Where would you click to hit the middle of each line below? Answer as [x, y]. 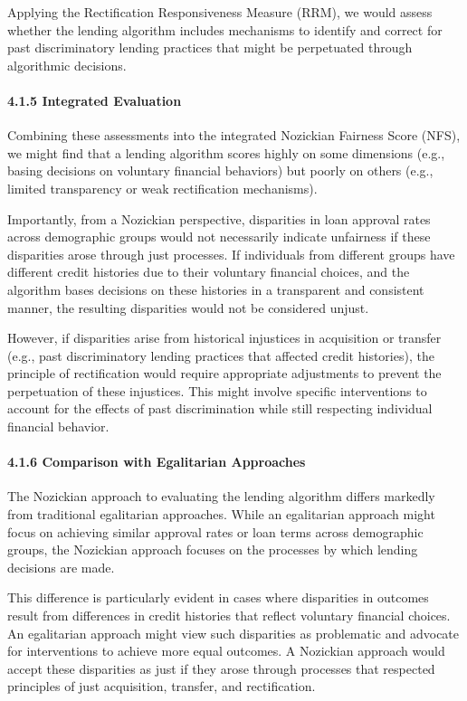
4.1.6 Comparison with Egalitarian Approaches [157, 462]
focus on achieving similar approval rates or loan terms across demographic [215, 531]
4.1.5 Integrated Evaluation [95, 100]
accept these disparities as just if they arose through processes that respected [221, 668]
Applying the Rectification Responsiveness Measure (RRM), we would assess [220, 12]
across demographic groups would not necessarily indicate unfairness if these [219, 237]
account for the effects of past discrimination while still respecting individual [220, 408]
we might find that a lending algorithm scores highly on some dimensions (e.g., [226, 152]
